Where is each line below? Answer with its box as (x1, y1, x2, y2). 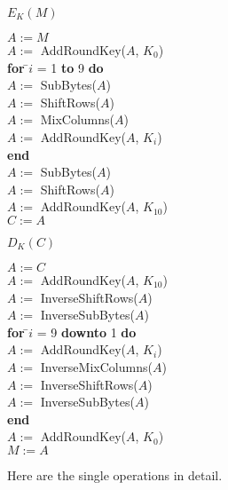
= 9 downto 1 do (36, 322, 137, 341)
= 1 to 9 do (36, 58, 104, 76)
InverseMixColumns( (40, 357, 153, 375)
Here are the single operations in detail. (7, 465, 223, 484)
